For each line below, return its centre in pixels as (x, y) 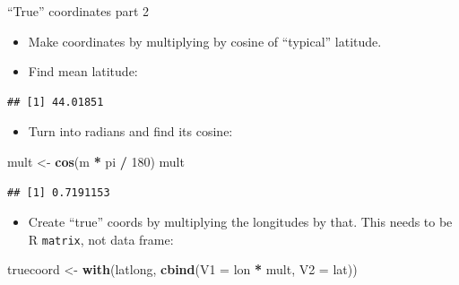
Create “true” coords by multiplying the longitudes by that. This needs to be (240, 222)
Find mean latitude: (83, 71)
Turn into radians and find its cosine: (130, 131)
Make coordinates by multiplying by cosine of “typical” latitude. (205, 41)
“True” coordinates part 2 (78, 11)
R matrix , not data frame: (101, 239)
